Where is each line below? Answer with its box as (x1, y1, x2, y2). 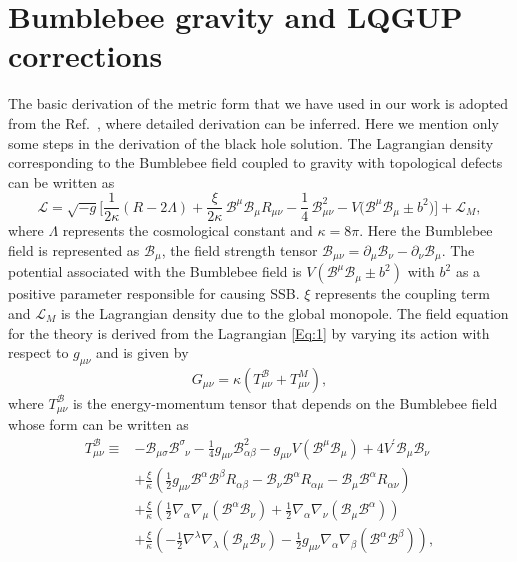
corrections (8, 35, 163, 76)
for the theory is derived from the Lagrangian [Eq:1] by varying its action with (8, 322, 490, 343)
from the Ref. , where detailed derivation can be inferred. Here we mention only (8, 112, 499, 133)
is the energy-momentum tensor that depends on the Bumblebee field (72, 392, 498, 413)
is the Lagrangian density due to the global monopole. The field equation (60, 302, 509, 323)
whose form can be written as (8, 414, 189, 435)
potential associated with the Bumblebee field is (8, 261, 302, 282)
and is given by (95, 342, 189, 363)
